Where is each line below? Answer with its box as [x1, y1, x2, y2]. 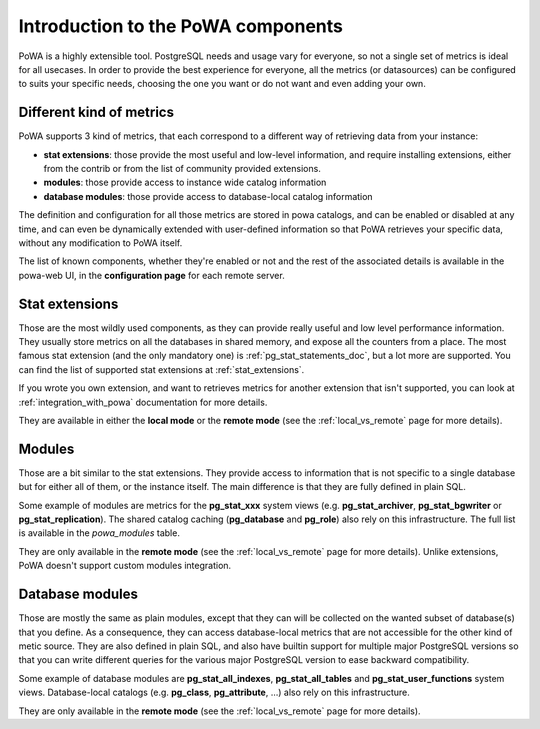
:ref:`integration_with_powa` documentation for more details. [18, 396, 268, 408]
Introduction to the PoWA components [18, 15, 344, 37]
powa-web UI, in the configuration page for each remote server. [18, 269, 285, 281]
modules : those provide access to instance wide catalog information [43, 176, 327, 189]
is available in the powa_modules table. [18, 527, 180, 539]
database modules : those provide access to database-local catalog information [43, 190, 374, 202]
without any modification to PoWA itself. [18, 236, 183, 249]
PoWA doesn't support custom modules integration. [18, 560, 232, 572]
